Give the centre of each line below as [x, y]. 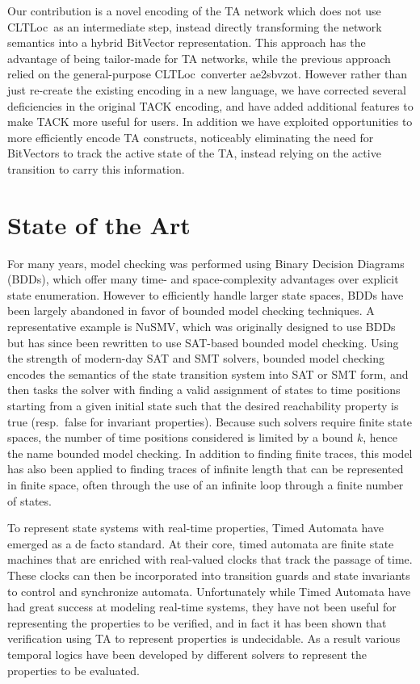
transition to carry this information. [96, 168]
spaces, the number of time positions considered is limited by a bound [181, 437]
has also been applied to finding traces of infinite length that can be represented [206, 469]
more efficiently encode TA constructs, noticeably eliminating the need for [191, 137]
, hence [380, 437]
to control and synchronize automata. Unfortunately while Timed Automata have [209, 591]
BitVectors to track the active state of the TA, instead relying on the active [194, 153]
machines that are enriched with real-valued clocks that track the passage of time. [210, 559]
